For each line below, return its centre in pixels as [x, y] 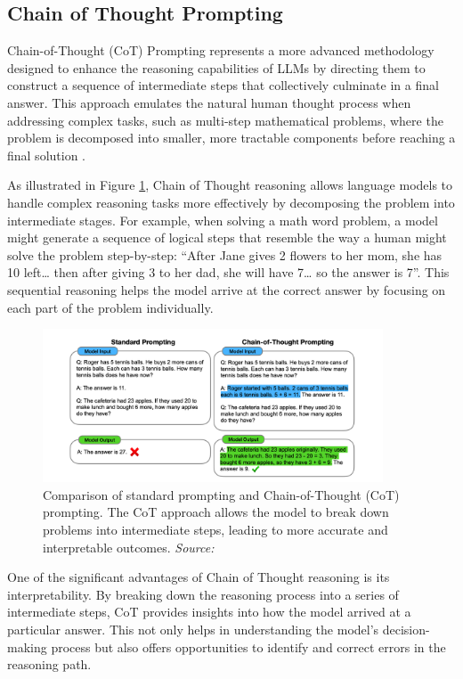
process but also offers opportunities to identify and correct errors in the [248, 646]
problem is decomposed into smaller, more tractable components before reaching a [231, 138]
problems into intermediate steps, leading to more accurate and [215, 530]
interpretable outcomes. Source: [129, 547]
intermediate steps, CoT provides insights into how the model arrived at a [209, 612]
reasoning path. [49, 664]
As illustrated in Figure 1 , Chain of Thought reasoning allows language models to [230, 185]
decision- [406, 630]
